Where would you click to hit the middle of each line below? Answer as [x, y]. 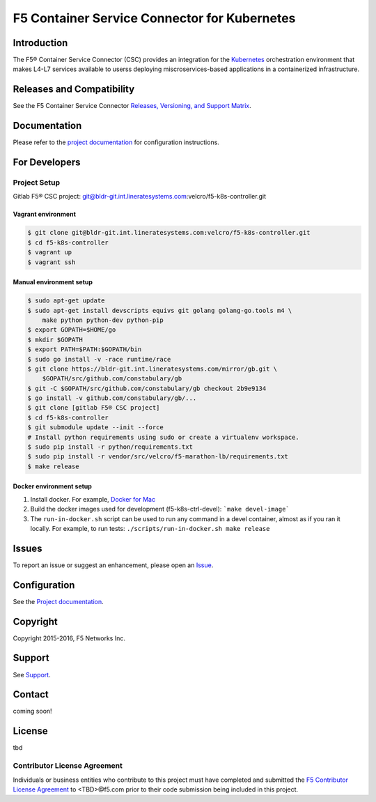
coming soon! [32, 711]
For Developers [47, 163]
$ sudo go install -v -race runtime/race [99, 359]
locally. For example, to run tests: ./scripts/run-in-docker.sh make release [150, 528]
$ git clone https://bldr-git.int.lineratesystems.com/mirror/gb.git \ [152, 369]
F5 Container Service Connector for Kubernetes [154, 18]
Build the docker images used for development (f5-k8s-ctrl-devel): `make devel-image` [160, 509]
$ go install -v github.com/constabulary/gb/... [112, 398]
